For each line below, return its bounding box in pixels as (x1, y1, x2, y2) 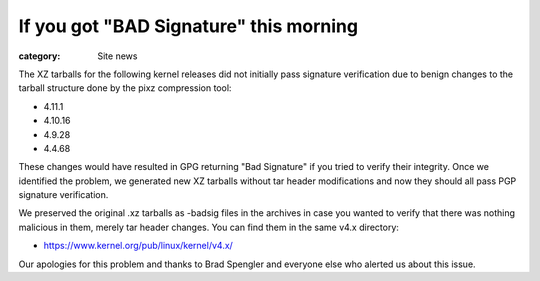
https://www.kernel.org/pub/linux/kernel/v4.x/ (43, 240, 234, 252)
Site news (97, 50, 138, 62)
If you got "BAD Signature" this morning (18, 15, 359, 37)
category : (18, 50, 61, 62)
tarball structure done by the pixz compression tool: (18, 82, 232, 94)
